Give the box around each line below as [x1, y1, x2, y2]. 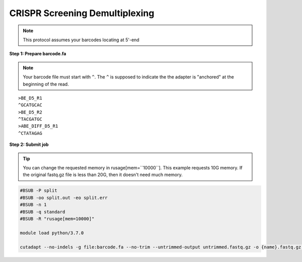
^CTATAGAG [18, 130, 42, 136]
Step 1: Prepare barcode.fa [9, 51, 66, 57]
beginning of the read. [23, 81, 69, 87]
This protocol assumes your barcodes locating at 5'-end [23, 37, 139, 43]
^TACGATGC [18, 116, 42, 122]
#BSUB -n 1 [20, 202, 47, 208]
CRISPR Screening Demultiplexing [9, 8, 155, 19]
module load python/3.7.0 [20, 230, 84, 236]
